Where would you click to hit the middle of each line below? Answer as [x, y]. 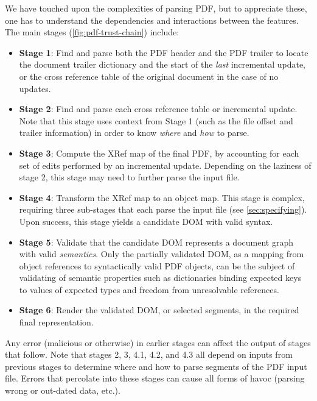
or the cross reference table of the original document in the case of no [149, 76]
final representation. [56, 322]
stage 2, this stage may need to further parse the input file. [129, 177]
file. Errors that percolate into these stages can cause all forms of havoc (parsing [155, 378]
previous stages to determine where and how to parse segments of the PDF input [156, 366]
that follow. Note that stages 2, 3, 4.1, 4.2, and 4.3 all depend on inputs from [149, 354]
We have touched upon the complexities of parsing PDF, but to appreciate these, [156, 8]
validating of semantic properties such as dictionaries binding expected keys [160, 278]
